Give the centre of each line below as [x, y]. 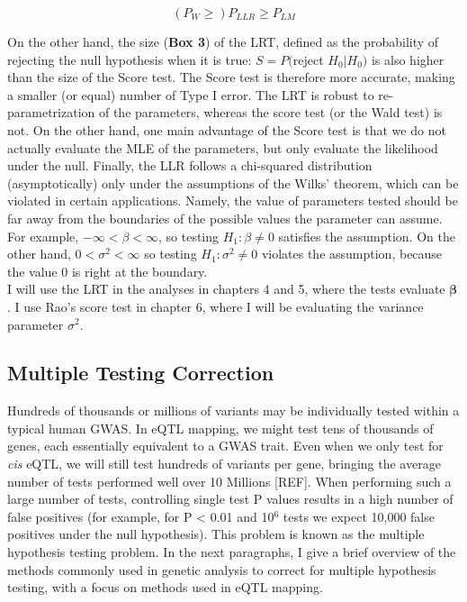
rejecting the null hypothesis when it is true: [130, 59]
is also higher [408, 59]
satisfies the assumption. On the [367, 236]
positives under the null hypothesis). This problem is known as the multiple [216, 534]
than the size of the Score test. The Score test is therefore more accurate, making [231, 77]
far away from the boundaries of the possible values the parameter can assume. [225, 218]
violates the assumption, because [352, 254]
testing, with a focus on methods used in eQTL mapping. [165, 587]
